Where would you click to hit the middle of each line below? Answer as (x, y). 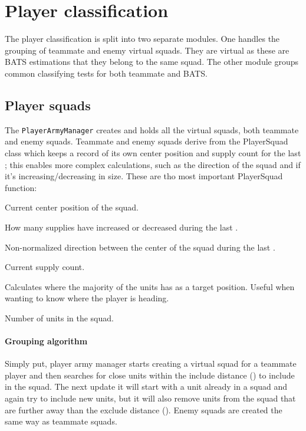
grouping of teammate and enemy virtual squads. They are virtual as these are (147, 50)
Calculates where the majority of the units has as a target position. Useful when (150, 286)
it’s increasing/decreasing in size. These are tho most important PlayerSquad (144, 176)
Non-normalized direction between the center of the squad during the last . (140, 247)
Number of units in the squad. (59, 318)
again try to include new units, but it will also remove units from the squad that (150, 398)
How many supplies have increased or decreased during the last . (121, 227)
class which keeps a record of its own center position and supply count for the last (153, 152)
